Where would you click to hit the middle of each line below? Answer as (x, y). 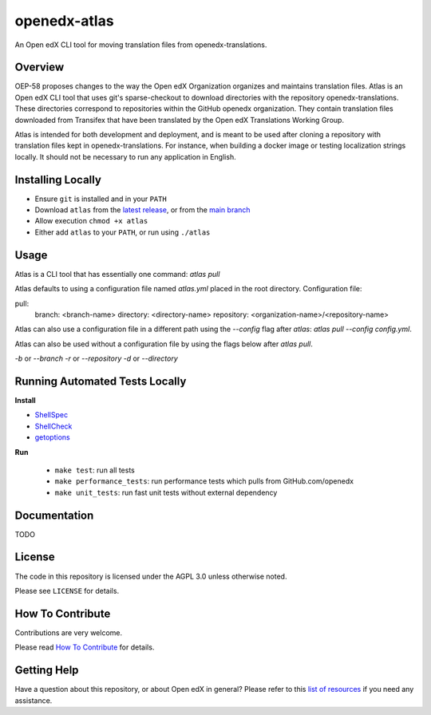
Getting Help (47, 670)
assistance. (34, 700)
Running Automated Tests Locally (101, 381)
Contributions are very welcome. (69, 632)
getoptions (53, 437)
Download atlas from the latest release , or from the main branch (142, 210)
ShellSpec (51, 415)
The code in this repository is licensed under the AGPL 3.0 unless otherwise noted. (151, 576)
